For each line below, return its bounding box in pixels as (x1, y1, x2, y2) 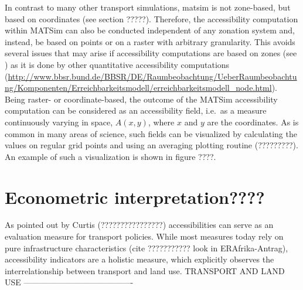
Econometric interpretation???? (5, 185, 265, 209)
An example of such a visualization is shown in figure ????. (5, 150, 216, 162)
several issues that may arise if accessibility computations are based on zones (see (5, 47, 297, 59)
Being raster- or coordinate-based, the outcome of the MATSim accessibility (5, 93, 278, 105)
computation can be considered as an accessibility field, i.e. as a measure (5, 104, 267, 117)
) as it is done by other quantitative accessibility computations (5, 58, 230, 70)
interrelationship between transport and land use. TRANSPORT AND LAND (5, 264, 285, 277)
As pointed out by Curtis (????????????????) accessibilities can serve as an (5, 219, 274, 231)
